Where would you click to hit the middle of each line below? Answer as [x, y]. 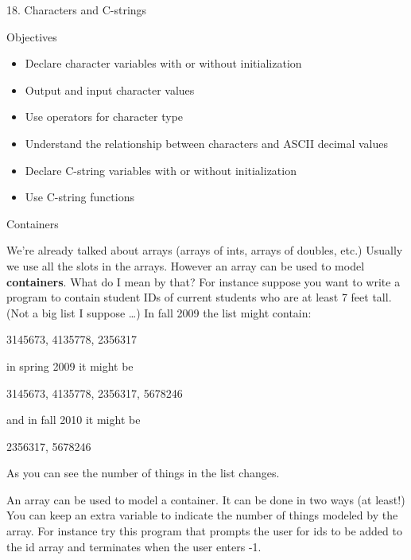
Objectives [32, 36]
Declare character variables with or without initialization [163, 63]
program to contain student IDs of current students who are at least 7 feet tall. [199, 297]
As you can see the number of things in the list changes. [143, 473]
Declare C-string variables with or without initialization [161, 170]
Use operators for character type [104, 117]
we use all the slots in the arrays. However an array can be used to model [186, 265]
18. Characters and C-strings [77, 10]
